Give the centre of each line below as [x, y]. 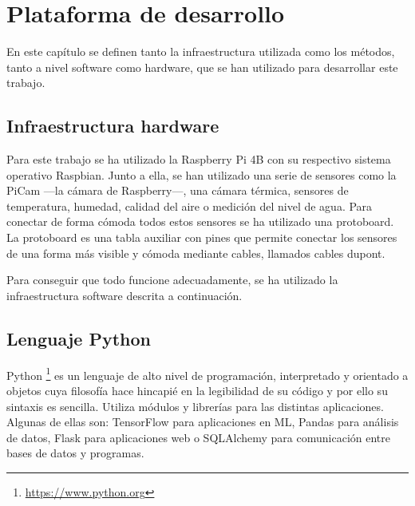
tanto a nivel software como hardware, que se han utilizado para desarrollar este [202, 67]
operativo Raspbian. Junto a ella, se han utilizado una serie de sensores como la [202, 174]
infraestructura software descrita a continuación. [125, 295]
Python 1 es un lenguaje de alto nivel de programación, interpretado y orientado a [207, 374]
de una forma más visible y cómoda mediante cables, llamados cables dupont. [196, 253]
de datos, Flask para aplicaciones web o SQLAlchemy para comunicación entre [198, 437]
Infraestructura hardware [113, 126]
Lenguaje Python [79, 338]
